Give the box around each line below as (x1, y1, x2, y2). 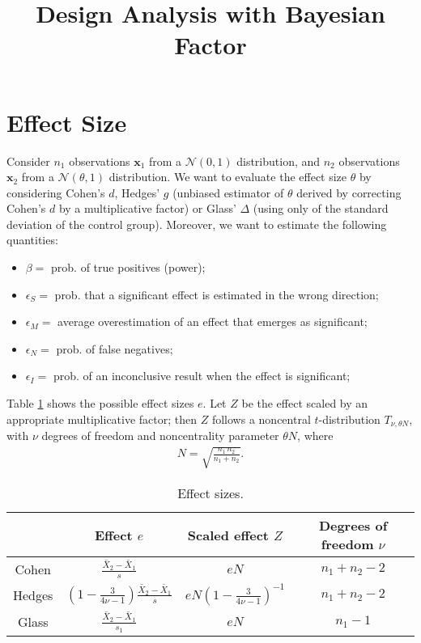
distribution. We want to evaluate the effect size (108, 168, 347, 185)
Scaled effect (187, 525, 269, 544)
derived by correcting (296, 184, 402, 201)
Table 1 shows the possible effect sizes (6, 395, 194, 412)
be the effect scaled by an (241, 395, 368, 412)
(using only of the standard (253, 200, 389, 217)
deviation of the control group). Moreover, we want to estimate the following (6, 215, 387, 232)
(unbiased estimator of (172, 184, 284, 201)
